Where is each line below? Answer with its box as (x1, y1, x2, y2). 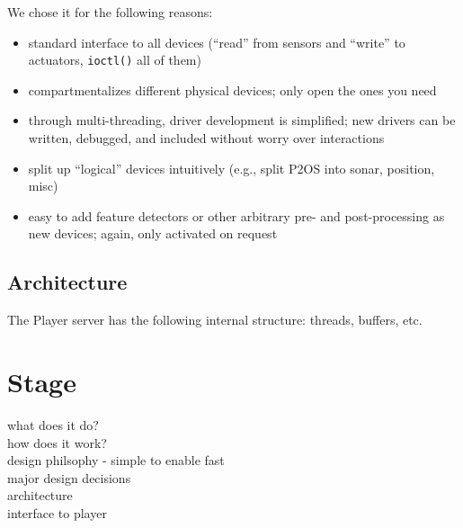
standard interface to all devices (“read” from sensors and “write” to (28, 32, 405, 51)
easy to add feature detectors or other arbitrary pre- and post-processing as (28, 206, 445, 225)
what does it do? (7, 415, 99, 434)
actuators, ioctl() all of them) (28, 50, 201, 69)
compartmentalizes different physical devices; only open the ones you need (28, 80, 437, 99)
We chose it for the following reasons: (7, 3, 213, 21)
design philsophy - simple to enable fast (7, 451, 225, 470)
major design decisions (7, 468, 131, 487)
